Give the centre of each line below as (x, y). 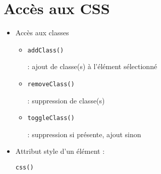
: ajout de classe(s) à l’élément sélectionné (92, 66)
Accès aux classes (42, 33)
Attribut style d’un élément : (60, 151)
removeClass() (51, 84)
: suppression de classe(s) (66, 100)
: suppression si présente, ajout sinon (84, 134)
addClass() (46, 50)
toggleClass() (51, 118)
